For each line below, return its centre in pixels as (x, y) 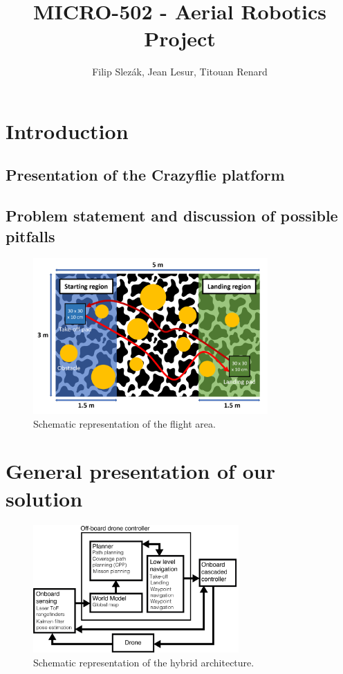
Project (180, 38)
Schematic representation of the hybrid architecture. (144, 662)
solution (44, 498)
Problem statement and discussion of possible (172, 216)
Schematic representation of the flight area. (124, 423)
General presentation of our (140, 471)
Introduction (67, 130)
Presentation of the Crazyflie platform (145, 175)
